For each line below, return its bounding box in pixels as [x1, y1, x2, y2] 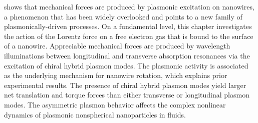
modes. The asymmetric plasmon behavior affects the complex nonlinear [4, 99, 226, 109]
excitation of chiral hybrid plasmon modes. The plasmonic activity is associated [4, 60, 248, 70]
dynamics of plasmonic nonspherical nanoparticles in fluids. [4, 109, 186, 119]
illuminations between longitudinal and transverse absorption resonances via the [4, 50, 250, 60]
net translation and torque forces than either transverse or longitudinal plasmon [4, 89, 249, 100]
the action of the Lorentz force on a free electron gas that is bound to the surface [4, 30, 253, 41]
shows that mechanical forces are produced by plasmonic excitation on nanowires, [4, 1, 254, 11]
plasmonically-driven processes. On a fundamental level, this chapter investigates [4, 21, 252, 31]
